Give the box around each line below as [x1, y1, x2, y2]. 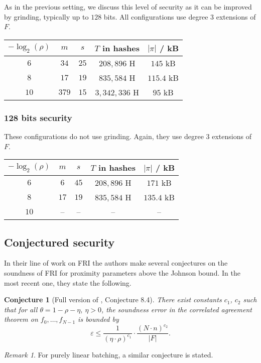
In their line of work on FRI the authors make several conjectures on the [4, 258, 228, 268]
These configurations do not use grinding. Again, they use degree [4, 131, 204, 141]
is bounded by [78, 314, 119, 324]
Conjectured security [4, 234, 115, 250]
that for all [4, 304, 38, 314]
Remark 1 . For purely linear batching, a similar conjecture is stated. [4, 349, 213, 359]
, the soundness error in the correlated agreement [101, 304, 252, 314]
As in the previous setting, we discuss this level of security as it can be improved [4, 2, 252, 12]
